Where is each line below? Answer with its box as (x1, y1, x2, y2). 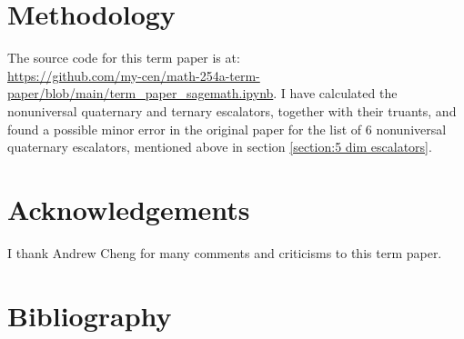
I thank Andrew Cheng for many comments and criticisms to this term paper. (7, 243, 442, 262)
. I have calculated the (273, 84, 398, 103)
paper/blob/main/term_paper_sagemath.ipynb (7, 84, 274, 103)
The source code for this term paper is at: (7, 48, 240, 67)
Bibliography (7, 296, 172, 334)
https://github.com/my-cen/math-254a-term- (7, 65, 260, 85)
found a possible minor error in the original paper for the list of (7, 119, 362, 138)
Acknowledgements (7, 190, 250, 227)
